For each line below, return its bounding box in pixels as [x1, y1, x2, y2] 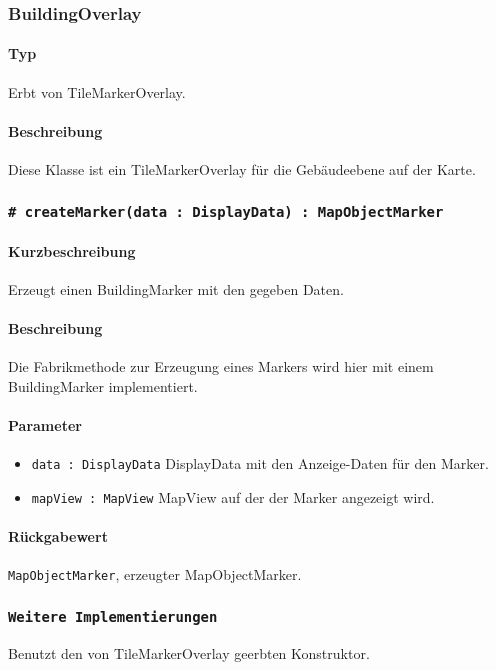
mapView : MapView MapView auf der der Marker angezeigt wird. [31, 486, 435, 507]
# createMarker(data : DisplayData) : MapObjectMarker [8, 203, 444, 220]
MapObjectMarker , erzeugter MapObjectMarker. [8, 564, 302, 585]
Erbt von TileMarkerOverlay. [8, 81, 186, 102]
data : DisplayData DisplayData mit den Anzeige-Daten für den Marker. [31, 453, 489, 474]
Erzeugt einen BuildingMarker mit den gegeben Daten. [8, 278, 344, 299]
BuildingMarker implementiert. [8, 375, 198, 396]
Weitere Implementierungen [8, 608, 218, 625]
